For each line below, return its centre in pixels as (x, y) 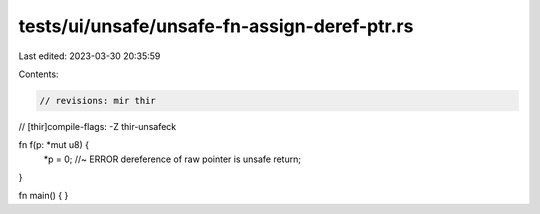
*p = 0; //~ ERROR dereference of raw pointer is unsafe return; (172, 159)
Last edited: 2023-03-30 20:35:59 (89, 56)
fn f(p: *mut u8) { (54, 145)
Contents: (38, 74)
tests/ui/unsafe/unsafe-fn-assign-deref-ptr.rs (216, 26)
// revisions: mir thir (98, 100)
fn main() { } (43, 196)
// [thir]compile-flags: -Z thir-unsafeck (97, 126)
